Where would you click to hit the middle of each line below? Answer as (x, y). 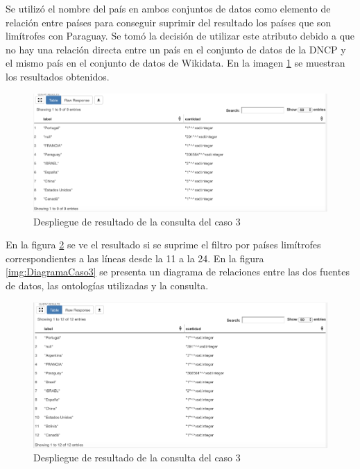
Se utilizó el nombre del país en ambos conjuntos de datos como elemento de (168, 8)
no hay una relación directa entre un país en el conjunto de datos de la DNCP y (176, 49)
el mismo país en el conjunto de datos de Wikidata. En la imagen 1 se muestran (175, 63)
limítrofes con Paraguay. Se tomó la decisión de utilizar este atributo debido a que (180, 36)
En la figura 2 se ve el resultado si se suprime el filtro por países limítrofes (163, 245)
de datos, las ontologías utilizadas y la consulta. (107, 285)
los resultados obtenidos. (58, 76)
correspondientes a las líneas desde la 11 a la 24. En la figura (135, 258)
